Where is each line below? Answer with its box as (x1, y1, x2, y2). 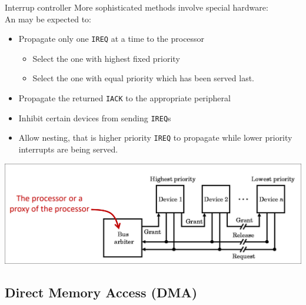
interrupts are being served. (18, 143, 118, 155)
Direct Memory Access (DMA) (5, 283, 198, 301)
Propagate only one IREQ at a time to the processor (18, 32, 205, 45)
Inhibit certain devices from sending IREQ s (18, 111, 171, 124)
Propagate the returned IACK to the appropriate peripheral (18, 92, 231, 104)
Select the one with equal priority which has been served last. (32, 72, 254, 84)
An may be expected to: (5, 12, 91, 25)
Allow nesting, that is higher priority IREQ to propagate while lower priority (18, 131, 292, 144)
